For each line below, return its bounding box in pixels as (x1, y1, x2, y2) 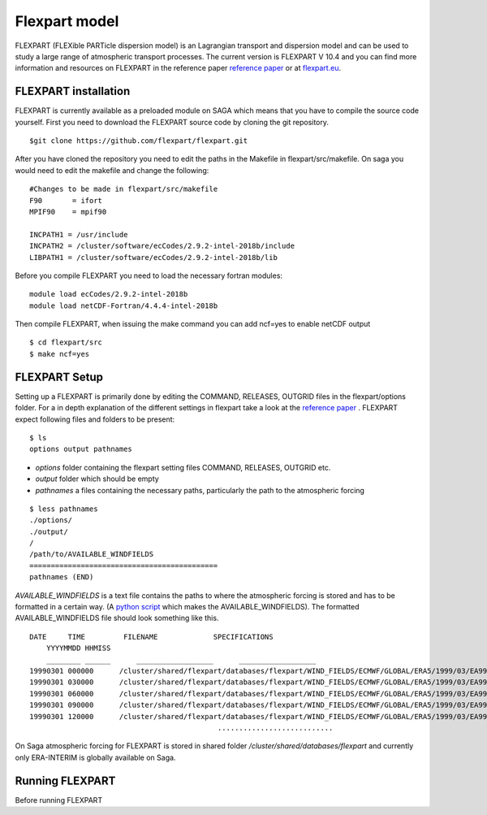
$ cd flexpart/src (29, 338, 103, 347)
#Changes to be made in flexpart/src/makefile (29, 184, 218, 194)
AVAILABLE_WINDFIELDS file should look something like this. (15, 613, 219, 623)
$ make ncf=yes (29, 349, 90, 358)
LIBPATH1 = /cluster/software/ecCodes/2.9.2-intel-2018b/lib (29, 253, 278, 262)
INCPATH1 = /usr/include (29, 230, 128, 239)
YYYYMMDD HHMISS (45, 644, 111, 653)
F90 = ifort (29, 196, 103, 205)
